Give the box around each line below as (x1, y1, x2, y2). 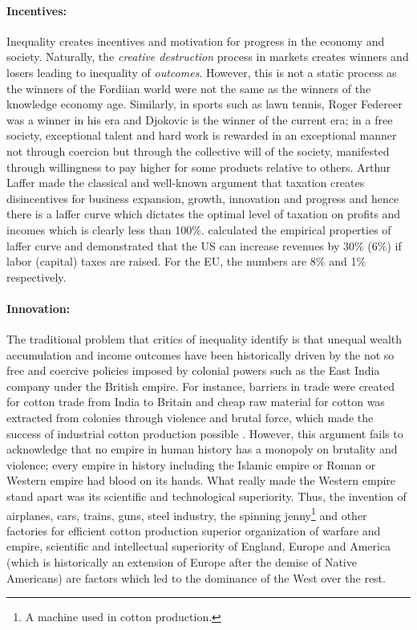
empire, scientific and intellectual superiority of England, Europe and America (6, 538, 391, 555)
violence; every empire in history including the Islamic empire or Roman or (6, 456, 376, 473)
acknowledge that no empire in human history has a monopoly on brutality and (6, 441, 398, 457)
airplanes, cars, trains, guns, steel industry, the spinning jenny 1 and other (6, 504, 367, 523)
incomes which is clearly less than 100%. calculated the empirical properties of (6, 221, 391, 238)
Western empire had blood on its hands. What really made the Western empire (6, 472, 396, 489)
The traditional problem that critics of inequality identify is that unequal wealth (6, 331, 403, 348)
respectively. (6, 268, 67, 285)
